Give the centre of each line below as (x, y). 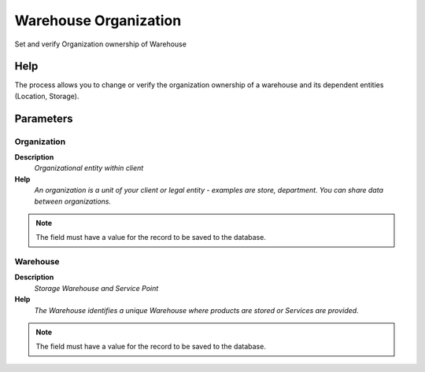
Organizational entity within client (89, 168)
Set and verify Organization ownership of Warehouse (100, 44)
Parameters (44, 118)
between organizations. (73, 201)
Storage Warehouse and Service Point (96, 288)
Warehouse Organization (98, 20)
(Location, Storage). (47, 96)
